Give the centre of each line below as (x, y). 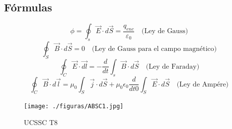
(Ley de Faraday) (173, 66)
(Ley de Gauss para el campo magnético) (155, 49)
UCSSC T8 (41, 122)
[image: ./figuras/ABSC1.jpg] (74, 107)
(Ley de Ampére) (203, 84)
